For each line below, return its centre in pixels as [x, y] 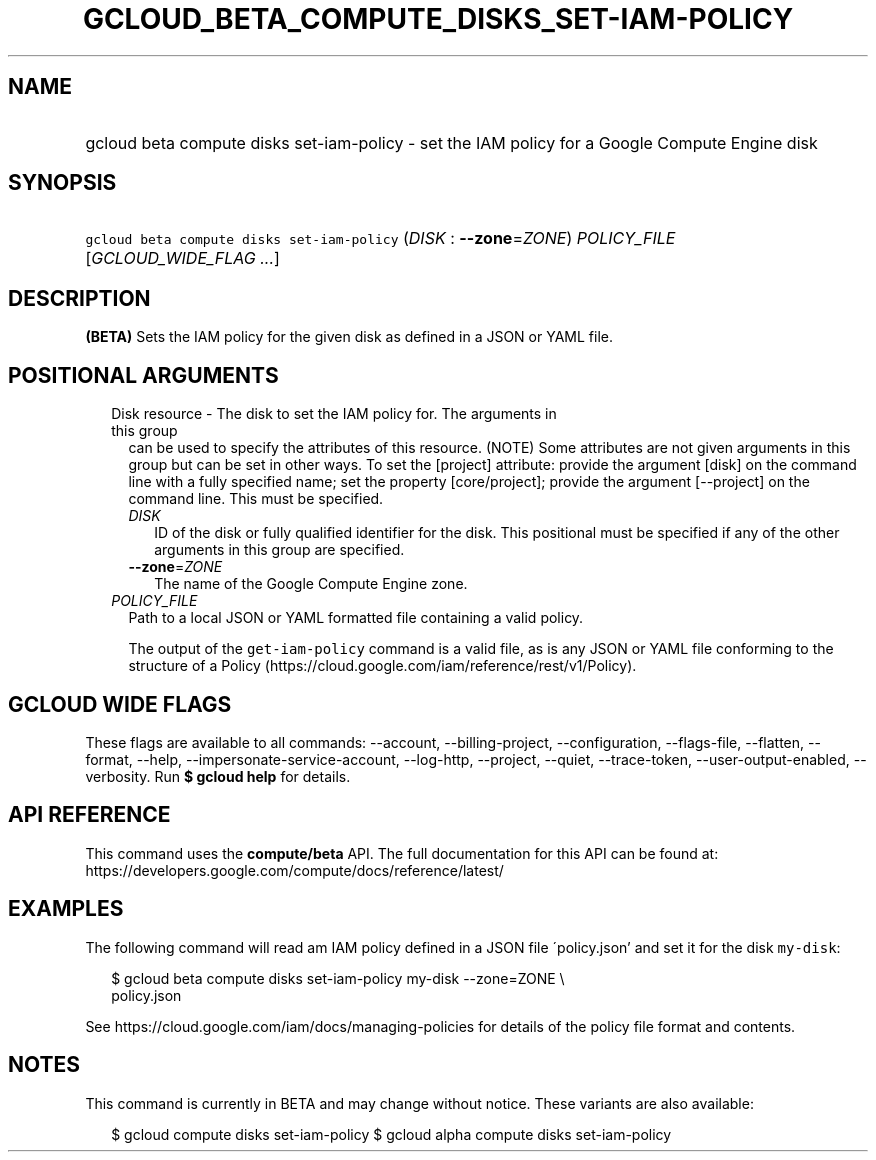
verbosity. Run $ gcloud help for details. [218, 776]
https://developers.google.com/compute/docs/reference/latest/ [294, 870]
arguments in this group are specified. [279, 550]
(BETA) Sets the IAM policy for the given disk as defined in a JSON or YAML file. [349, 337]
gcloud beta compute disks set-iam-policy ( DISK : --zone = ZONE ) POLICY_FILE [380, 238]
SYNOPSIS [62, 183]
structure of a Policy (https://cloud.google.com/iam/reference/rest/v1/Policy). [382, 666]
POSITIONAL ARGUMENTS [143, 375]
